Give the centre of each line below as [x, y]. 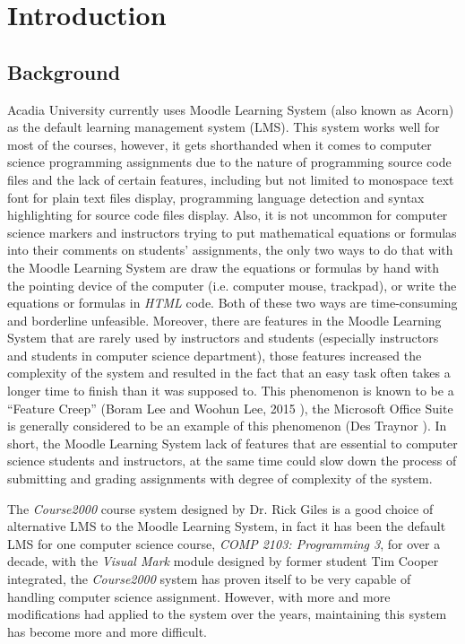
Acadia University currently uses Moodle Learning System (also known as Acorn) [231, 109]
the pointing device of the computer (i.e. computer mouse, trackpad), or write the [232, 285]
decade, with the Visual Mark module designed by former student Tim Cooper [223, 561]
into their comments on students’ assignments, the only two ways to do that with [230, 250]
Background [64, 71]
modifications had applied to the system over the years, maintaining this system [227, 614]
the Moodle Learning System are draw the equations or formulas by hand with [224, 267]
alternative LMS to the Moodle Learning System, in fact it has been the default [227, 526]
